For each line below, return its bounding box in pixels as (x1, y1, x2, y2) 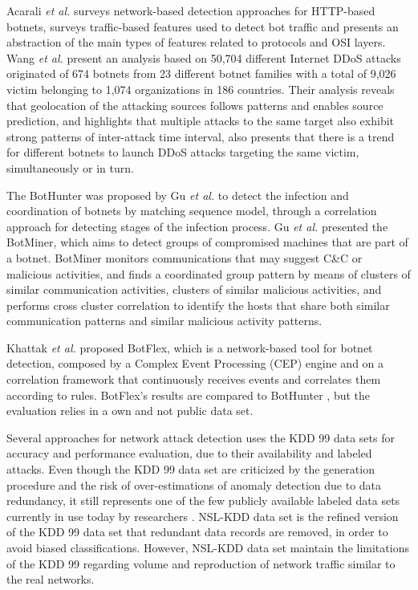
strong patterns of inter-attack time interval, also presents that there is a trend (6, 128, 395, 144)
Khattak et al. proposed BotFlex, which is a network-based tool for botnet (6, 339, 373, 356)
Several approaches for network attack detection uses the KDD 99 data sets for (6, 429, 395, 446)
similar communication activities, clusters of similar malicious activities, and (6, 281, 382, 298)
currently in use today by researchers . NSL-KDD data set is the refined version (6, 507, 399, 524)
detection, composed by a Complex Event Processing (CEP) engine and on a (6, 355, 384, 372)
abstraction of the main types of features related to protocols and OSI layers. (6, 34, 386, 51)
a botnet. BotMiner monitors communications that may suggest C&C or (6, 249, 363, 266)
